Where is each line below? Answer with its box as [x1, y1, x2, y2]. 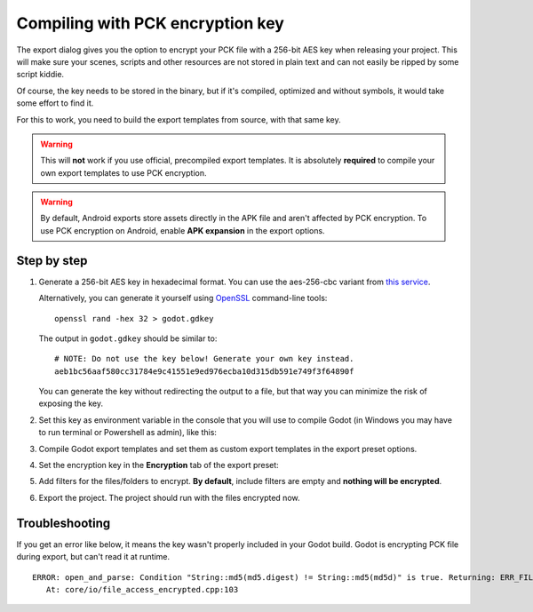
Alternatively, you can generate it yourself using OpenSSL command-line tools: [38, 293, 328, 304]
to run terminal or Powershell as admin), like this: [38, 427, 218, 438]
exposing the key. [38, 398, 104, 409]
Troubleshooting [16, 515, 111, 530]
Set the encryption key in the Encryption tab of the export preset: [38, 460, 279, 471]
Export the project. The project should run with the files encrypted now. [38, 492, 300, 503]
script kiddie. [16, 69, 65, 80]
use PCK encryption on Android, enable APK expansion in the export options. [40, 225, 325, 235]
